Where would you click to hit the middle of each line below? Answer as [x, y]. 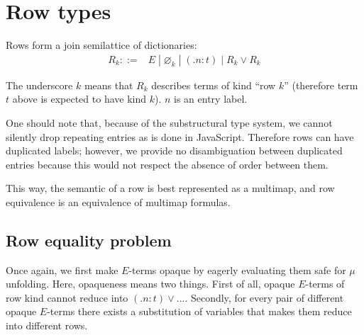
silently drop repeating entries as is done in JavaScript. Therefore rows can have [180, 136]
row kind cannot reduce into [67, 297]
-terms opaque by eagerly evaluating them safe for [237, 269]
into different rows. [47, 325]
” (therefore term [321, 85]
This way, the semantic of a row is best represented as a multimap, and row [170, 188]
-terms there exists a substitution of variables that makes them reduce [199, 311]
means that [109, 85]
